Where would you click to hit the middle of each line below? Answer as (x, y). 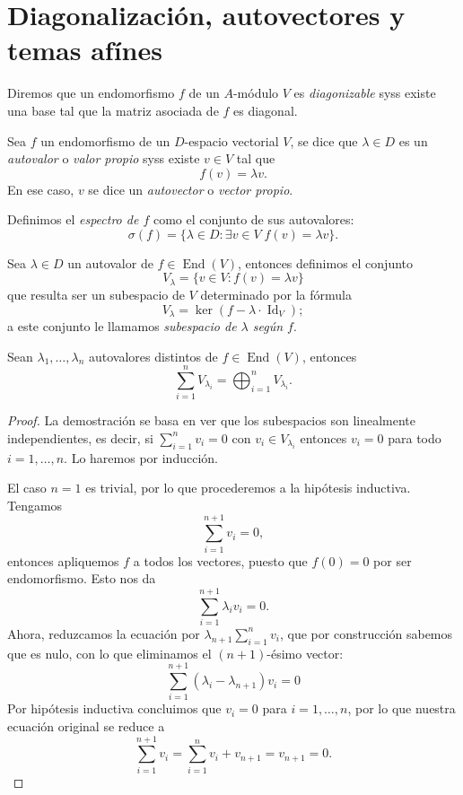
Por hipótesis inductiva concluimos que (114, 708)
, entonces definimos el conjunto (326, 262)
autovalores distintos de (153, 356)
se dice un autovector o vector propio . (191, 189)
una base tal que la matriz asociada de (113, 110)
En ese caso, (41, 189)
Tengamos (35, 505)
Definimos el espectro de (73, 219)
